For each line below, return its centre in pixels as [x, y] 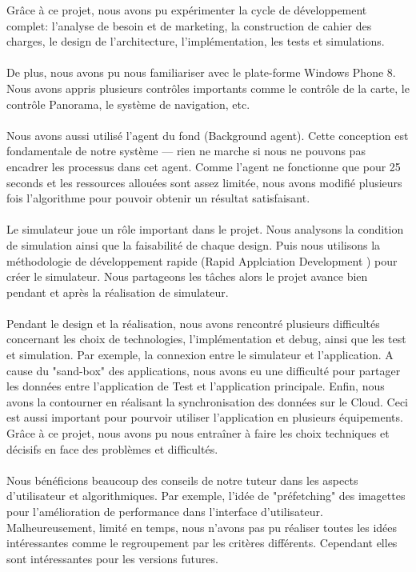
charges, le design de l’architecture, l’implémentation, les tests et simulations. [196, 41]
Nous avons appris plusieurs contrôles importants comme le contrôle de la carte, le [208, 88]
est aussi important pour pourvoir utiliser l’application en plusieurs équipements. [205, 417]
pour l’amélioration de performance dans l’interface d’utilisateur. [165, 511]
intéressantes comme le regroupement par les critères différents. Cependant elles [202, 543]
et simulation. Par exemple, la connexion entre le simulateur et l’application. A [200, 355]
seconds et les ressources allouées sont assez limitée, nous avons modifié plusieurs [204, 182]
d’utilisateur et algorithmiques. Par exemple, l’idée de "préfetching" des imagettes [206, 496]
